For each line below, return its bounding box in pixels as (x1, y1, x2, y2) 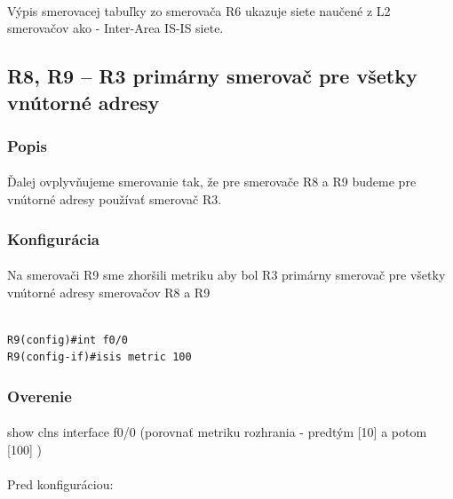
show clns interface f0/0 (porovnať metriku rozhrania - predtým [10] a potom (7, 423, 427, 441)
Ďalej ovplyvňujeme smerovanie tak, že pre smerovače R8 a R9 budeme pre (7, 172, 417, 191)
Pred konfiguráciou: (7, 475, 114, 494)
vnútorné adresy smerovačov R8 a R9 (7, 282, 211, 301)
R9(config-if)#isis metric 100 (7, 351, 192, 364)
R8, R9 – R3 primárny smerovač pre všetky (7, 62, 417, 90)
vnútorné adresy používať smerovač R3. (7, 189, 222, 208)
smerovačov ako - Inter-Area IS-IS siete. (7, 19, 224, 37)
